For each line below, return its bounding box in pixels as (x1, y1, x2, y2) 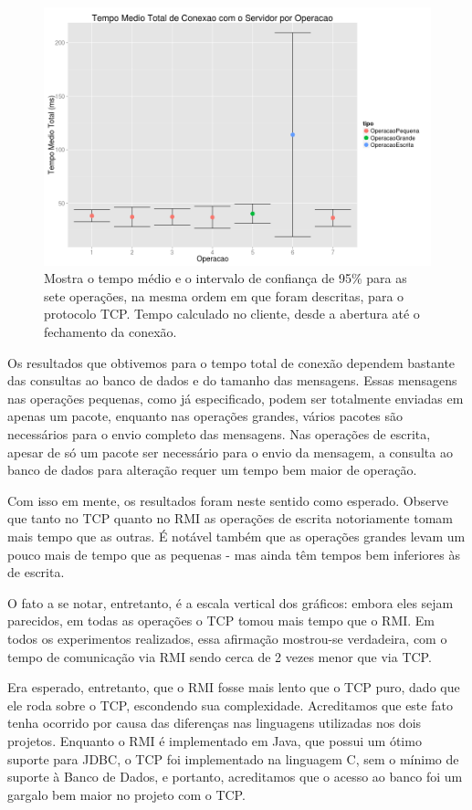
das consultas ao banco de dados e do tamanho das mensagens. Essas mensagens (7, 371, 457, 390)
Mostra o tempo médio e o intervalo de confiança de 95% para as (44, 268, 407, 288)
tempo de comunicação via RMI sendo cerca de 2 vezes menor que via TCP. (7, 647, 432, 666)
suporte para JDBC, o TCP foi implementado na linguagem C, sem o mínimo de (7, 749, 459, 768)
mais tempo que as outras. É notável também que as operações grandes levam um (7, 526, 466, 545)
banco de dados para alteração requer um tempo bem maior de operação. (7, 460, 417, 479)
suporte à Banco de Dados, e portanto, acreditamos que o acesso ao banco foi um (7, 767, 463, 786)
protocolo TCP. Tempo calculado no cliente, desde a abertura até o (44, 304, 420, 323)
